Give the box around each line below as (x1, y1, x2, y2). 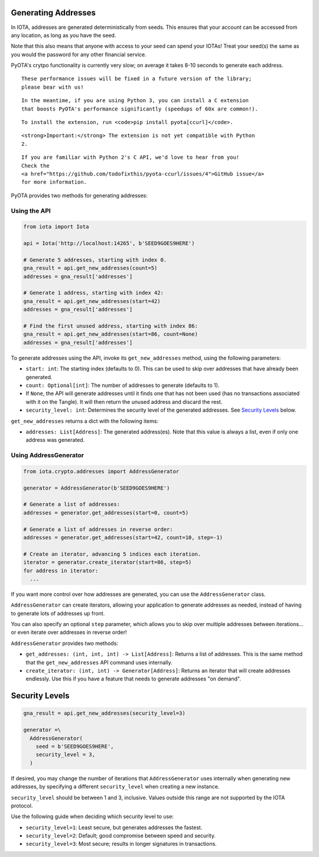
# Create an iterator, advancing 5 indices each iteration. (23, 550, 201, 558)
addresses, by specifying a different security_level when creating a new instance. (11, 783, 220, 790)
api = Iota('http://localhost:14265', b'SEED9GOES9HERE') (23, 240, 195, 247)
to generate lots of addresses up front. (11, 610, 105, 617)
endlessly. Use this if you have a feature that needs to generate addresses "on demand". (25, 675, 242, 682)
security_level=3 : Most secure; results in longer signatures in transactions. (25, 840, 217, 848)
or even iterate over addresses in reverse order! (11, 629, 127, 636)
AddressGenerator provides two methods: (11, 640, 118, 647)
